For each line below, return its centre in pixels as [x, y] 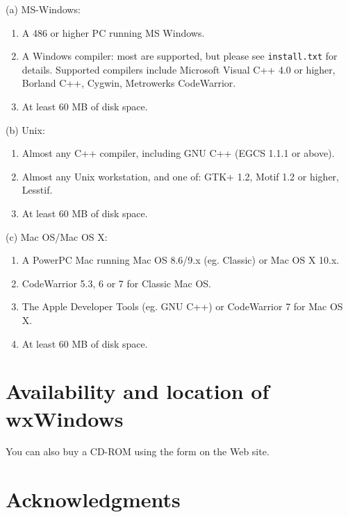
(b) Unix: [25, 129]
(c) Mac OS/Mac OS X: [57, 236]
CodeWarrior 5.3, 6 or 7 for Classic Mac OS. [116, 283]
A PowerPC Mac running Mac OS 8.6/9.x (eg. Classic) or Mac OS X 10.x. [181, 260]
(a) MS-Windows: [43, 9]
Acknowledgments [93, 499]
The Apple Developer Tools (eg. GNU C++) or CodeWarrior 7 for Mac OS [182, 306]
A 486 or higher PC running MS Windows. [113, 32]
